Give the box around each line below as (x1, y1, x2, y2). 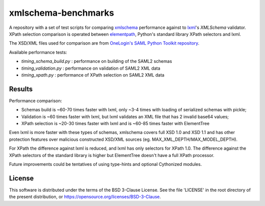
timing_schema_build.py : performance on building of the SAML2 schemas (21, 58, 172, 64)
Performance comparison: (9, 98, 62, 103)
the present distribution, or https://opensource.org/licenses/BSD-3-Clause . (9, 194, 161, 200)
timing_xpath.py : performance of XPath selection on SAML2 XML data (21, 72, 164, 78)
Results (9, 85, 33, 93)
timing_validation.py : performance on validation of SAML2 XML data (21, 65, 160, 71)
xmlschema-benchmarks (9, 7, 114, 18)
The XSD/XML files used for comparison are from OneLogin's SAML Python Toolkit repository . (9, 40, 200, 46)
